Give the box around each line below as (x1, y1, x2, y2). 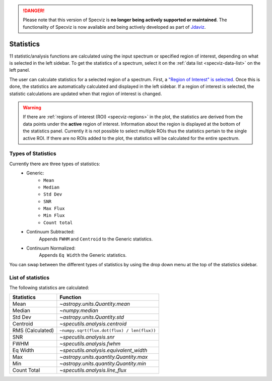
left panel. (9, 67, 30, 73)
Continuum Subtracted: (26, 229, 75, 235)
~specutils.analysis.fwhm (59, 340, 121, 347)
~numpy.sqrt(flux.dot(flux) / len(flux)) (59, 327, 156, 333)
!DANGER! (23, 8, 45, 14)
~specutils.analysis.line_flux (59, 367, 127, 374)
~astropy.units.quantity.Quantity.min (59, 360, 146, 367)
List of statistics (9, 274, 50, 281)
